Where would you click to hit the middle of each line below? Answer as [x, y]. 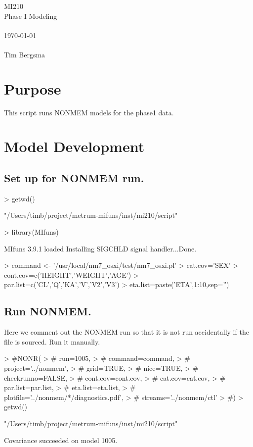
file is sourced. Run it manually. [52, 341]
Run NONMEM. [48, 311]
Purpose [33, 88]
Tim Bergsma [25, 54]
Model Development [74, 146]
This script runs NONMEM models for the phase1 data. [89, 112]
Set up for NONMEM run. [74, 178]
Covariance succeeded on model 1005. [61, 440]
